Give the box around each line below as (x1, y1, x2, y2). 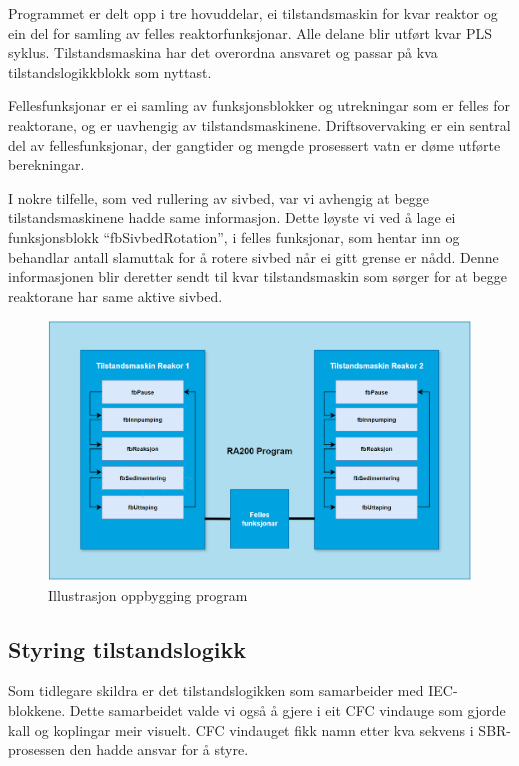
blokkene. (8, 699, 66, 720)
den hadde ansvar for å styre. (69, 739, 249, 760)
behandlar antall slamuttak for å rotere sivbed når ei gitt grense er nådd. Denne (8, 246, 499, 267)
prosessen (8, 739, 66, 760)
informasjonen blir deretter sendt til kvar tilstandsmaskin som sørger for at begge (8, 266, 508, 287)
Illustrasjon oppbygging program (48, 584, 248, 605)
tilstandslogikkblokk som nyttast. (8, 61, 212, 82)
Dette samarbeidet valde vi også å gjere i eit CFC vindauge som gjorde (69, 699, 506, 720)
